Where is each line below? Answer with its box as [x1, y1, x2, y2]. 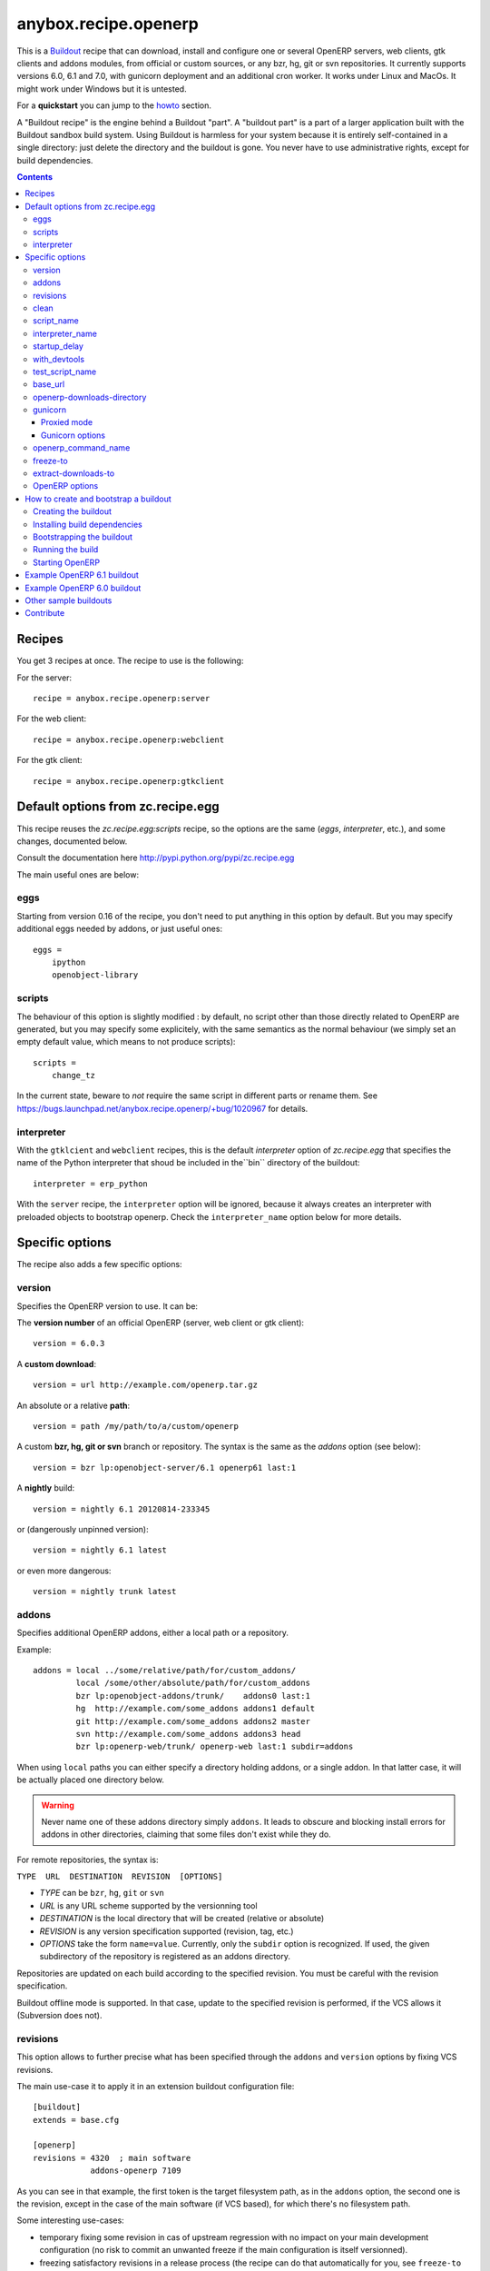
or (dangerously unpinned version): [16, 1523, 149, 1534]
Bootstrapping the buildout [33, 531, 133, 542]
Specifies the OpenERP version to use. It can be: [16, 1300, 199, 1312]
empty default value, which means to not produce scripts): [16, 1036, 236, 1047]
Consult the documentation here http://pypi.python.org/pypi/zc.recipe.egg [16, 852, 295, 863]
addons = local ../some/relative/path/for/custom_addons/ [33, 1665, 297, 1675]
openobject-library [51, 970, 139, 980]
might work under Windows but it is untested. [16, 83, 187, 94]
